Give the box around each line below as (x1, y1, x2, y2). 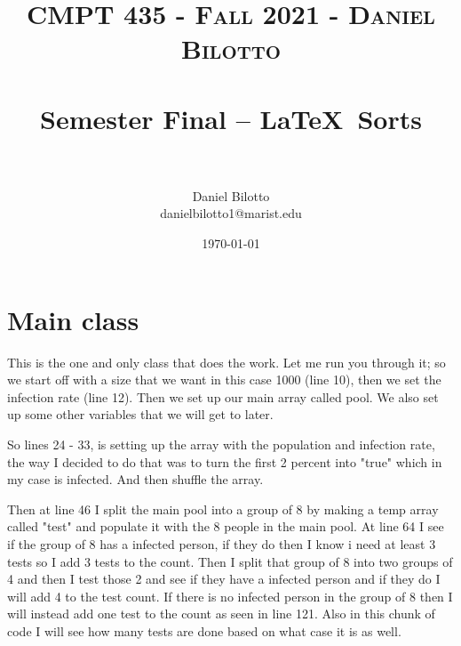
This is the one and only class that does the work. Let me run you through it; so (7, 352, 446, 371)
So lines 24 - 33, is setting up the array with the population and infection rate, (7, 434, 435, 453)
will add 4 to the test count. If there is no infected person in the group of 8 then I (7, 586, 453, 605)
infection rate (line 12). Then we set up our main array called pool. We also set (7, 387, 439, 406)
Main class (7, 301, 139, 337)
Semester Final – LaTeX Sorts (40, 100, 422, 136)
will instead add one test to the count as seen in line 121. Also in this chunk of (7, 604, 435, 623)
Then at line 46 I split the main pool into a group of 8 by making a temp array (7, 499, 439, 518)
